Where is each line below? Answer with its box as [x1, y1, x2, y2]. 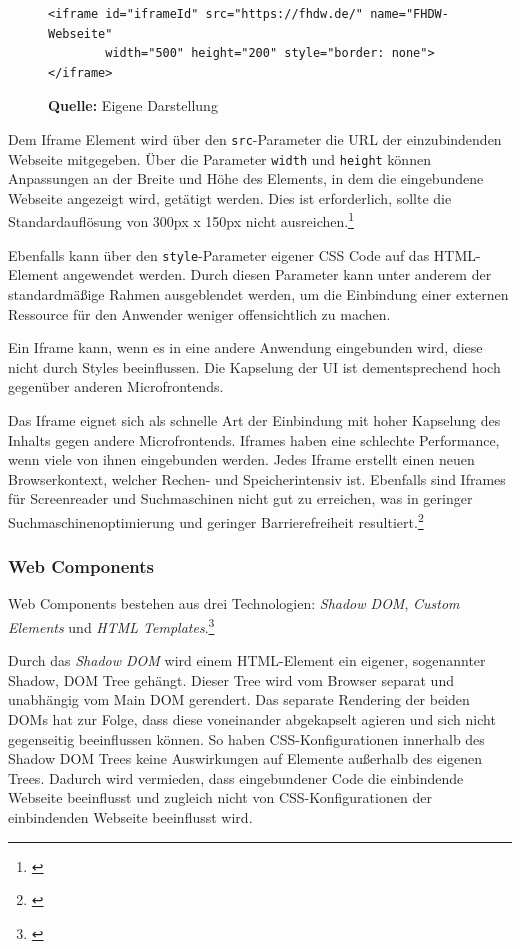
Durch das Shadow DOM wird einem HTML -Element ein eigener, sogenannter [8, 650, 486, 671]
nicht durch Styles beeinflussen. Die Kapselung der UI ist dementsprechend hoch [8, 356, 501, 377]
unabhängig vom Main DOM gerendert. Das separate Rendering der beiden [8, 689, 470, 710]
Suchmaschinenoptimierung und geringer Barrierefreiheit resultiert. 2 [8, 508, 424, 532]
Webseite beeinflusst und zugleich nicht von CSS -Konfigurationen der [8, 787, 432, 808]
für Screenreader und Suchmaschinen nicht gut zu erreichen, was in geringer [8, 488, 473, 509]
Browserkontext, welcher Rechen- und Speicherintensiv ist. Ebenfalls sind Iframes [8, 468, 506, 489]
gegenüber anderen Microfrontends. [8, 376, 224, 397]
